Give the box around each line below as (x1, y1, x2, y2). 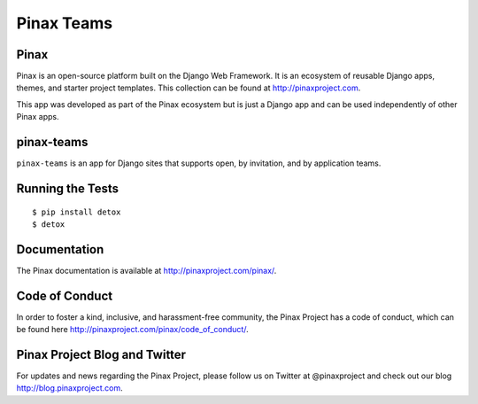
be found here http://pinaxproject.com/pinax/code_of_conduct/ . (16, 324, 249, 335)
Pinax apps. (16, 112, 59, 122)
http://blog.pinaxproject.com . (16, 383, 123, 393)
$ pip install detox (32, 206, 121, 217)
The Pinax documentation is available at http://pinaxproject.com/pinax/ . (16, 265, 277, 276)
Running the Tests (16, 181, 119, 196)
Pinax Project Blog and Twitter (16, 346, 186, 362)
